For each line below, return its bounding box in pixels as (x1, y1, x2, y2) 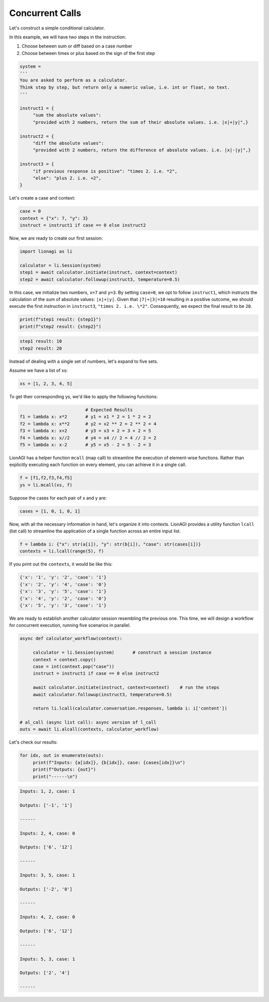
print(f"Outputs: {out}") (32, 766, 97, 772)
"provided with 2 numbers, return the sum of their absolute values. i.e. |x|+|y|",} (32, 119, 249, 125)
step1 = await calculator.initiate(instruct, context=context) (19, 269, 178, 275)
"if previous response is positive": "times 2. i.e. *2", (32, 168, 178, 174)
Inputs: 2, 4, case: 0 (19, 830, 75, 836)
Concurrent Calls (9, 7, 82, 18)
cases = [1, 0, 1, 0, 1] (19, 508, 81, 514)
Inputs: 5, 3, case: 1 (19, 956, 75, 962)
